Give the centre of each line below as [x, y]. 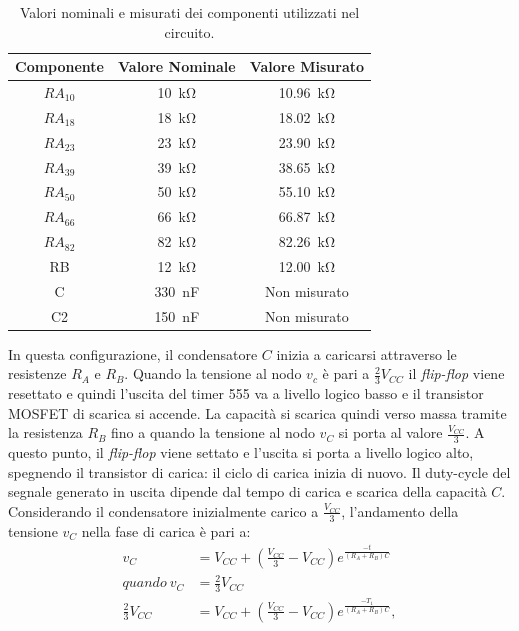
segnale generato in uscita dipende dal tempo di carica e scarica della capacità [247, 491]
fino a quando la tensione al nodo [213, 432]
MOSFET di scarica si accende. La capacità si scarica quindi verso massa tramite [257, 412]
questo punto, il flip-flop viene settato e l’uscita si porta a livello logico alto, [241, 452]
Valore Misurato [307, 66]
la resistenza [45, 432]
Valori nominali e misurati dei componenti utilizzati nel [189, 12]
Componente [59, 66]
